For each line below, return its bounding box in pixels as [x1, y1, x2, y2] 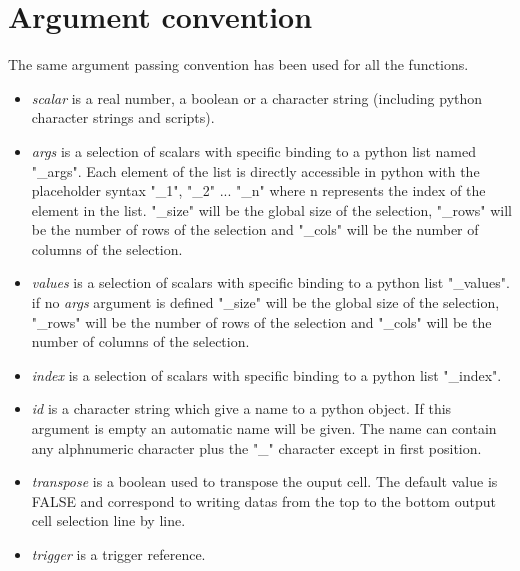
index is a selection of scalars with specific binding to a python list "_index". [31, 364, 502, 385]
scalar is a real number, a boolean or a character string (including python [31, 87, 483, 108]
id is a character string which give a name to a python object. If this [31, 398, 452, 419]
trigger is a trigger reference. [31, 544, 206, 564]
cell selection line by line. [31, 510, 186, 531]
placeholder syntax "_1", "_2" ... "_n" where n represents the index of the [31, 180, 486, 201]
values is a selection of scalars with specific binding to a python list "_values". [31, 272, 510, 293]
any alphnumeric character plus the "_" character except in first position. [31, 437, 482, 458]
